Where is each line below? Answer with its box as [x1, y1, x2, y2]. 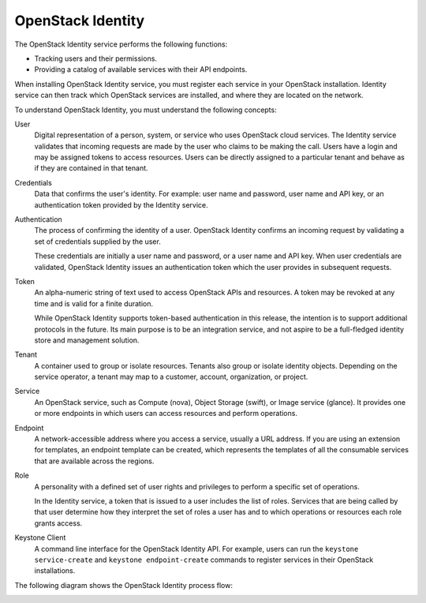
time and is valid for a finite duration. [34, 298, 154, 308]
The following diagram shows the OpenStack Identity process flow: [14, 580, 233, 590]
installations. [34, 566, 76, 575]
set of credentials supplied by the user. [34, 237, 161, 246]
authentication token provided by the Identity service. [34, 200, 208, 209]
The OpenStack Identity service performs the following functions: [14, 39, 228, 49]
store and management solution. [34, 335, 140, 345]
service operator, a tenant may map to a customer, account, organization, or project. [34, 372, 308, 382]
